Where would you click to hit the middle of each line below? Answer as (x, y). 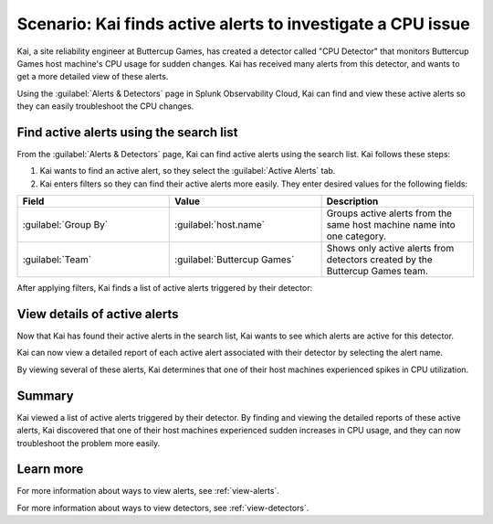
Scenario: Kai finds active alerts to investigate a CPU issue (243, 24)
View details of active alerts (98, 314)
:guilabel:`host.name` (220, 225)
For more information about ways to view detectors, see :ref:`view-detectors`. (163, 508)
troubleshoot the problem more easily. (89, 443)
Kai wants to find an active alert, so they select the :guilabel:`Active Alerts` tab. (188, 171)
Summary (45, 396)
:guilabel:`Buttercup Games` (235, 260)
